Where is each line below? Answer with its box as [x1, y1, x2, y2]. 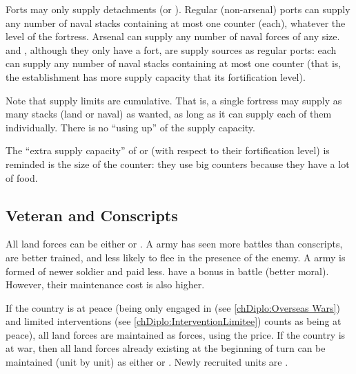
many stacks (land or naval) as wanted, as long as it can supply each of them [6, 106, 332, 121]
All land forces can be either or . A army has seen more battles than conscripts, [6, 236, 343, 251]
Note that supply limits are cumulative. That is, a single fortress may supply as [6, 93, 342, 107]
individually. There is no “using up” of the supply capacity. [6, 120, 255, 134]
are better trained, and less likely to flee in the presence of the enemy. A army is [6, 250, 346, 264]
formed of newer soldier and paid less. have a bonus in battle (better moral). [6, 263, 329, 278]
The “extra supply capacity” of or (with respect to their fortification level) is [6, 143, 330, 158]
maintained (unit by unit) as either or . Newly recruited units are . [6, 355, 288, 369]
